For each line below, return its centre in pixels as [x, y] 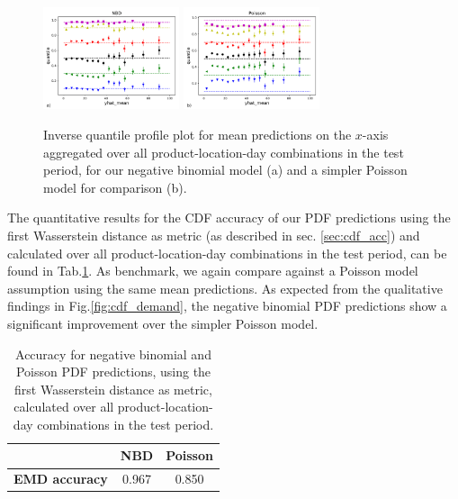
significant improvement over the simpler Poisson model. [163, 323]
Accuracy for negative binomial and [113, 354]
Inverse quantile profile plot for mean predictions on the [198, 134]
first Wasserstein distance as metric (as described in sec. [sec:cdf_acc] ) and [214, 235]
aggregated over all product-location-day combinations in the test [224, 152]
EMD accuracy [61, 479]
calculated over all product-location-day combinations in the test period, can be [227, 253]
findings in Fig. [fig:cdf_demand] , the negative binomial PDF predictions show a [227, 306]
